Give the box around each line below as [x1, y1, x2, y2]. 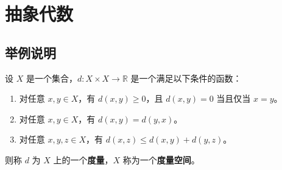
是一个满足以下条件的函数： [130, 71, 242, 84]
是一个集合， [26, 71, 77, 84]
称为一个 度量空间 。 [122, 153, 200, 166]
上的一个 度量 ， [53, 153, 113, 166]
